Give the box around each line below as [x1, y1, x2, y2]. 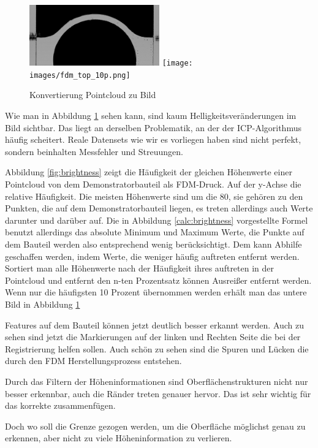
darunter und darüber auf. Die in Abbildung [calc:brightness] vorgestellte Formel [5, 213, 308, 226]
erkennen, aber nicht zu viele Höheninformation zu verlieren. [5, 431, 232, 444]
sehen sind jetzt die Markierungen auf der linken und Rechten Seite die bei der [5, 330, 301, 343]
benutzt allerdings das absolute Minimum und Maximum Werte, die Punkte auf [5, 226, 305, 238]
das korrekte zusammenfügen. [5, 399, 116, 412]
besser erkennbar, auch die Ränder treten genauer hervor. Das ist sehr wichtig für [5, 387, 311, 400]
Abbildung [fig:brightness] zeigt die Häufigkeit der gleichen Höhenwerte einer [5, 165, 292, 178]
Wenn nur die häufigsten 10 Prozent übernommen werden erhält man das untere [5, 286, 307, 298]
